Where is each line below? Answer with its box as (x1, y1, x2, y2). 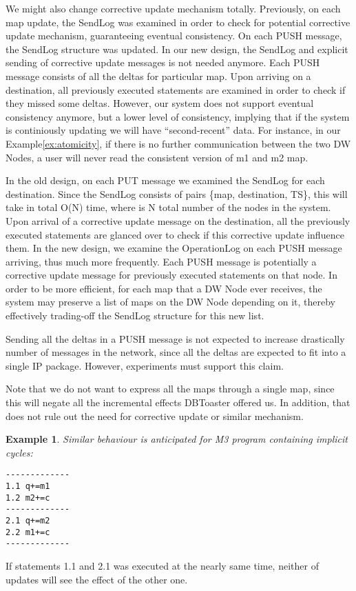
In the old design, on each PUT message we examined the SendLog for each (6, 173, 325, 188)
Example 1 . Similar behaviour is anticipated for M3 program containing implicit (6, 432, 348, 446)
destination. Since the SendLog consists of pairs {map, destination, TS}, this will (6, 186, 348, 201)
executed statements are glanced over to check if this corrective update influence (6, 227, 344, 241)
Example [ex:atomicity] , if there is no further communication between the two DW (6, 136, 351, 150)
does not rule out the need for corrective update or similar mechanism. (6, 408, 304, 423)
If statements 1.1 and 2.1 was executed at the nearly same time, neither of (6, 559, 319, 572)
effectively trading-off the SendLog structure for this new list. (6, 308, 264, 323)
